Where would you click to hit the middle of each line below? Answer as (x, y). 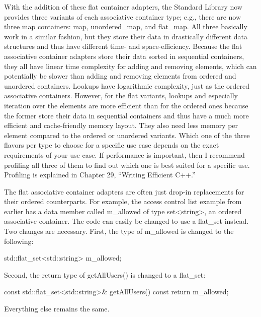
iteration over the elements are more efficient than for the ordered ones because (126, 105)
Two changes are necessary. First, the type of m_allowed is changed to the (119, 231)
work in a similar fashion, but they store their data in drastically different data (126, 36)
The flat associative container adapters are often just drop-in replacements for (124, 191)
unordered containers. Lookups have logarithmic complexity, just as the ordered (127, 85)
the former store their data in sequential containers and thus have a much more (126, 115)
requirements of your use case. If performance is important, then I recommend (124, 154)
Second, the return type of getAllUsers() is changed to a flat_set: (105, 274)
